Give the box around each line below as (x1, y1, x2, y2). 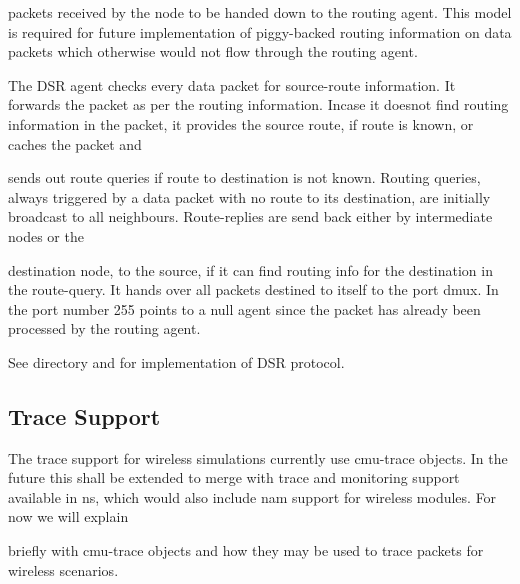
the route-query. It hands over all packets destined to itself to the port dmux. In (8, 279, 499, 300)
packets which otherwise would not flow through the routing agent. (8, 41, 418, 62)
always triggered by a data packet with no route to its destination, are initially (8, 186, 491, 207)
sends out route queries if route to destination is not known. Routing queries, (8, 167, 481, 188)
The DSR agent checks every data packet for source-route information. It (8, 74, 456, 95)
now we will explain (8, 506, 129, 527)
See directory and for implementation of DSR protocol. (8, 351, 345, 372)
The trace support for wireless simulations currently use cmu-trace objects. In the (8, 447, 508, 468)
